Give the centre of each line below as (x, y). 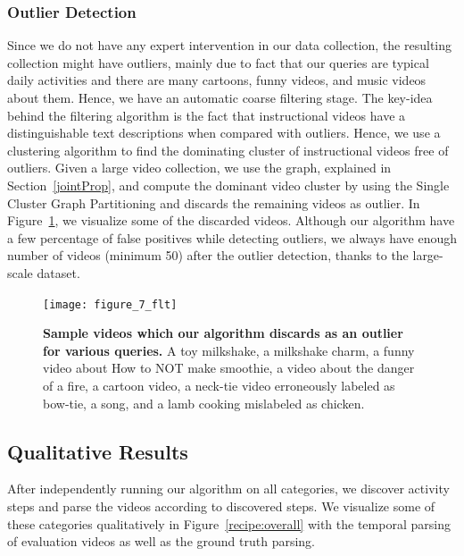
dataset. (58, 272)
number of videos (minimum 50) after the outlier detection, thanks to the (208, 255)
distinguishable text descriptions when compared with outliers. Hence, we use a (224, 133)
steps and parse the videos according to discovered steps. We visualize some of (221, 505)
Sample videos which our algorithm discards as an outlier (223, 333)
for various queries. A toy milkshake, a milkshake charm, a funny (229, 350)
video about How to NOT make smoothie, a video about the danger (229, 368)
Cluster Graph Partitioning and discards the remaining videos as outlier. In (214, 202)
